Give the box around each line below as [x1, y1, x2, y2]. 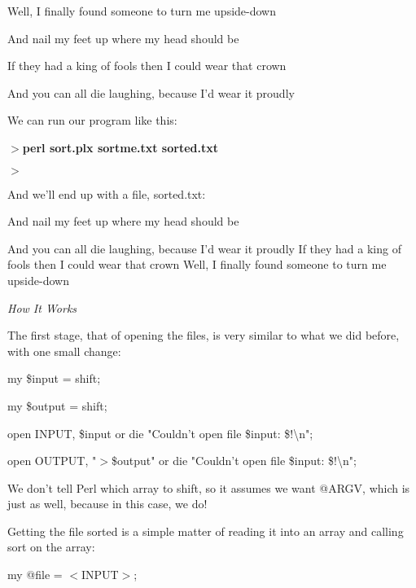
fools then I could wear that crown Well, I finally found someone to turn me [7, 256, 387, 273]
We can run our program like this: [7, 112, 177, 129]
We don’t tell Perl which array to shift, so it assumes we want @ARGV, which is [7, 479, 410, 496]
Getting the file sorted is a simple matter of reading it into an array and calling [7, 522, 404, 539]
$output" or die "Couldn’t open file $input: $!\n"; [111, 452, 357, 469]
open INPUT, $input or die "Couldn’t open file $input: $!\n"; [7, 424, 313, 441]
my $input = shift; [7, 370, 101, 387]
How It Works [7, 299, 77, 316]
